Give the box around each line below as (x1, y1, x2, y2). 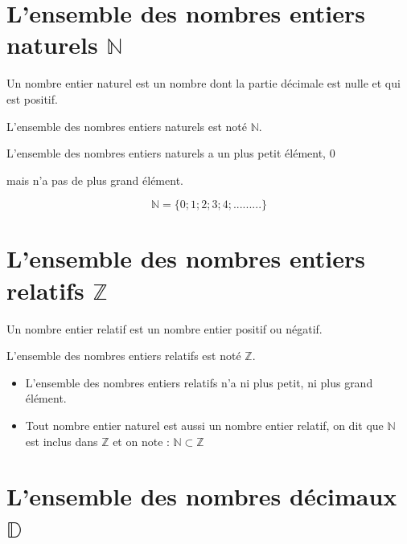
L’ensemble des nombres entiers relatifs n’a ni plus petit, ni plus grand (25, 374, 373, 391)
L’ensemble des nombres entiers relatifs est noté (6, 347, 241, 364)
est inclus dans (25, 432, 98, 449)
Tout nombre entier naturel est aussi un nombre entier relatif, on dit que (25, 416, 384, 433)
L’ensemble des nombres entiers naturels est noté (6, 117, 247, 134)
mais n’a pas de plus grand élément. (6, 171, 183, 188)
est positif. (6, 90, 58, 107)
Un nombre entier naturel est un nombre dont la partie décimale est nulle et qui (6, 75, 401, 92)
